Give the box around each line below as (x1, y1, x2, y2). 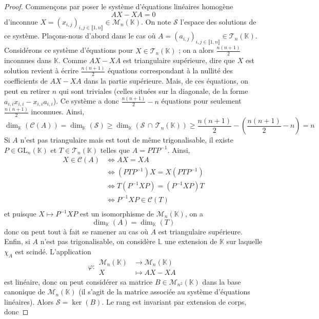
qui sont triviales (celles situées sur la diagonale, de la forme (58, 85, 248, 96)
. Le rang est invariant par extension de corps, (102, 296, 247, 307)
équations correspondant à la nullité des (108, 65, 233, 76)
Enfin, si (4, 236, 30, 247)
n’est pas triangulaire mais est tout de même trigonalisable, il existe (20, 134, 233, 145)
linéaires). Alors (4, 296, 54, 307)
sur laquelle (226, 236, 263, 247)
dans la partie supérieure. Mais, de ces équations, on (84, 75, 249, 86)
